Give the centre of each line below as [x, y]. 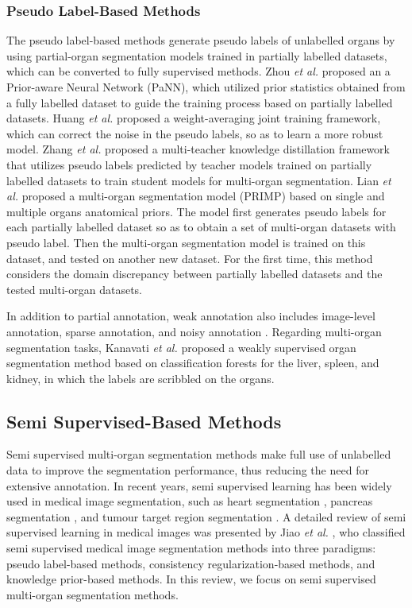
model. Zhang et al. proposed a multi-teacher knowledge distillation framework [198, 149]
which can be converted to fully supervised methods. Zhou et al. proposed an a [198, 71]
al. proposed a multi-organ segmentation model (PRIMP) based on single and [196, 196]
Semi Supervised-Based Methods [144, 421]
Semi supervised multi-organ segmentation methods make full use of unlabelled [199, 454]
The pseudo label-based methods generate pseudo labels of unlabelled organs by [201, 40]
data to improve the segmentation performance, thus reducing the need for [188, 470]
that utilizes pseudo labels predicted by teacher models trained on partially [189, 164]
